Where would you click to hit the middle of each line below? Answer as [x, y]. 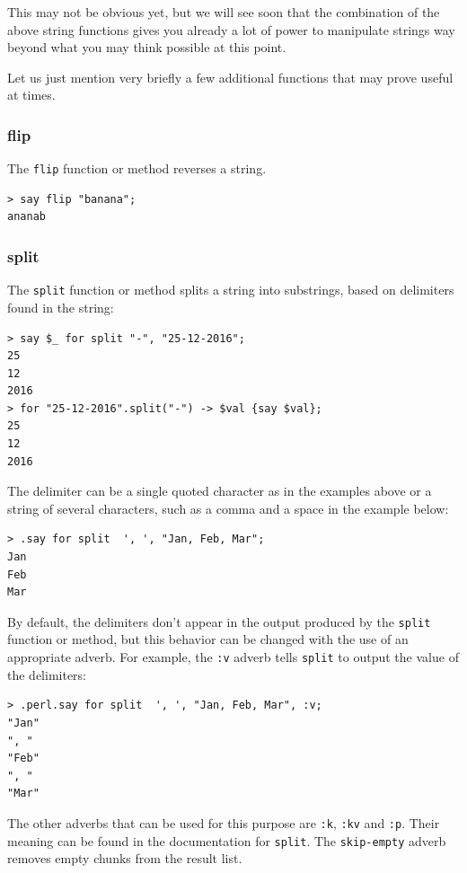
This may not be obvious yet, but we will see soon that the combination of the [224, 12]
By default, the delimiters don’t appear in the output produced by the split [219, 621]
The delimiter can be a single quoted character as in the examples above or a [220, 491]
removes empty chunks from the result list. [125, 858]
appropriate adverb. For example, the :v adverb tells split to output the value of [233, 657]
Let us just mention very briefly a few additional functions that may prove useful [230, 77]
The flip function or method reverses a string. [137, 168]
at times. [31, 95]
